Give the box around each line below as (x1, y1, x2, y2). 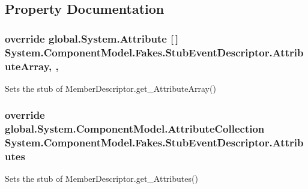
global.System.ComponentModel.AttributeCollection (5, 121, 265, 136)
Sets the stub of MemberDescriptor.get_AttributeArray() (5, 82, 216, 94)
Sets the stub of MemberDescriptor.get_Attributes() (5, 172, 198, 185)
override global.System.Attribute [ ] (5, 31, 179, 46)
